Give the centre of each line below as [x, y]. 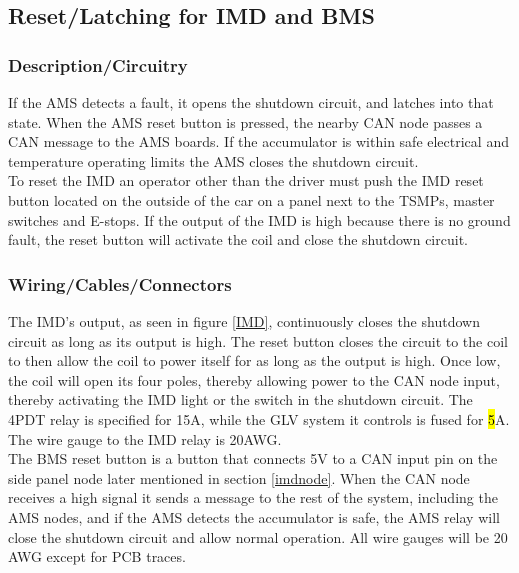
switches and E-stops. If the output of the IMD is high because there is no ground [259, 219]
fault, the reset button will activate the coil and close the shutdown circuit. [238, 239]
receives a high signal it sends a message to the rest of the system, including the [253, 497]
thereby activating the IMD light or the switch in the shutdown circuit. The [240, 399]
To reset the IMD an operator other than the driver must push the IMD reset [246, 180]
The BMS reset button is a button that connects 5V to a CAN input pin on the [253, 458]
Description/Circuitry [98, 64]
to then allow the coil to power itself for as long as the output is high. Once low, [254, 360]
